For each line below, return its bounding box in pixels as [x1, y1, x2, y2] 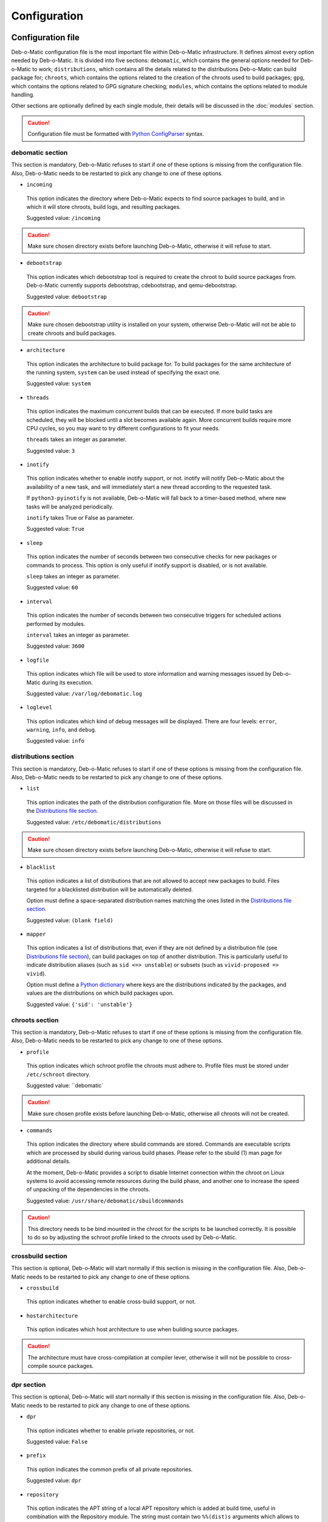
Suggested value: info [26, 737, 85, 745]
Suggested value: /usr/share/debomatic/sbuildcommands [26, 1197, 184, 1204]
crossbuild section [11, 1252, 67, 1260]
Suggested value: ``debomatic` [26, 1081, 103, 1089]
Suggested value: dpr [26, 1477, 81, 1484]
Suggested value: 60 [26, 584, 78, 591]
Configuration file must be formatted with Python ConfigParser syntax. [27, 130, 205, 138]
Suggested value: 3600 [26, 642, 85, 650]
